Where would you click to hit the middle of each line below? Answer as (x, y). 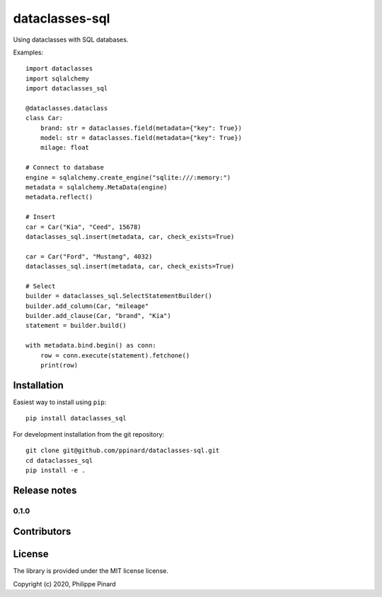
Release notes (45, 490)
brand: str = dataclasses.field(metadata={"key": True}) (141, 128)
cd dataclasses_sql (59, 460)
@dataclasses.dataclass (67, 108)
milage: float (65, 148)
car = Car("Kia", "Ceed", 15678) (83, 227)
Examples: (28, 52)
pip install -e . (56, 470)
